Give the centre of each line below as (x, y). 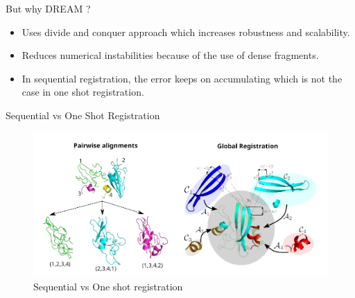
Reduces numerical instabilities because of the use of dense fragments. (170, 55)
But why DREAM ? (48, 8)
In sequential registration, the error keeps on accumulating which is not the (182, 78)
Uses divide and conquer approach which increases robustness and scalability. (186, 32)
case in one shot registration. (83, 92)
